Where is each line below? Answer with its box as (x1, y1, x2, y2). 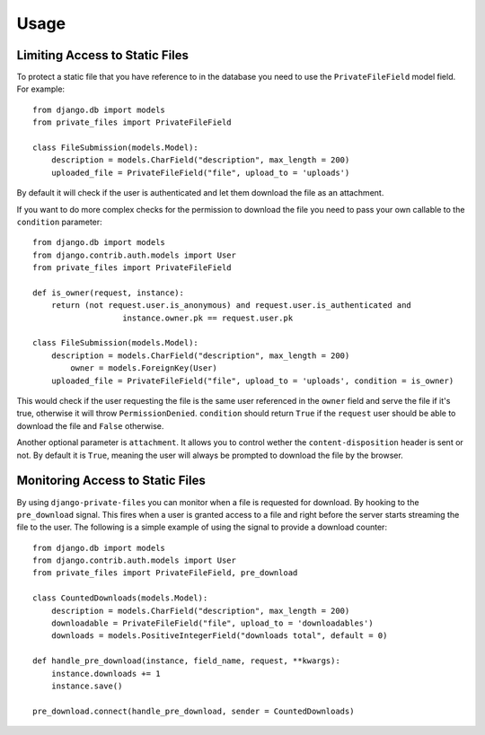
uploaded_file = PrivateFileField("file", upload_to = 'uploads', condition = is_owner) (50, 375, 454, 386)
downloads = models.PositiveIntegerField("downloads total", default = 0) (50, 631, 388, 641)
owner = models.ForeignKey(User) (70, 363, 217, 373)
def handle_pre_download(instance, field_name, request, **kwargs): (32, 656, 340, 666)
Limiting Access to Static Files (16, 48, 189, 63)
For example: (16, 83, 66, 94)
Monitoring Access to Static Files (16, 473, 206, 488)
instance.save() (50, 680, 123, 691)
